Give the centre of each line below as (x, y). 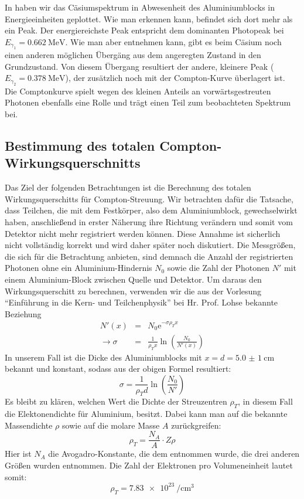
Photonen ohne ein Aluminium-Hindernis (78, 268)
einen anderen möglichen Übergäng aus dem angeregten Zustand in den (133, 55)
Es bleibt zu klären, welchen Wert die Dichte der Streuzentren (116, 401)
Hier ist (18, 454)
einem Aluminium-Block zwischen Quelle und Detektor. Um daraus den (133, 279)
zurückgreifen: (196, 425)
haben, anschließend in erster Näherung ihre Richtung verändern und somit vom (149, 221)
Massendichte (29, 425)
